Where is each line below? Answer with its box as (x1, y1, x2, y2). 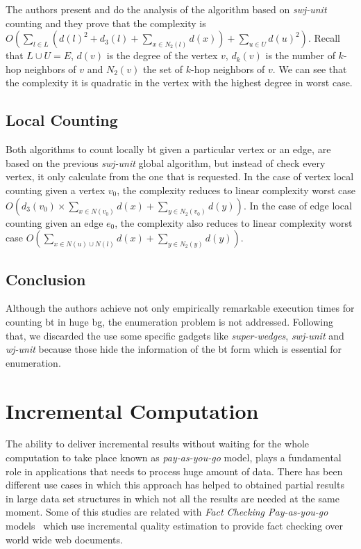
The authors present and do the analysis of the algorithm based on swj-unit (6, 2, 327, 16)
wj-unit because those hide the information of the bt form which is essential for (6, 342, 342, 356)
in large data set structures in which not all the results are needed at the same (6, 491, 339, 505)
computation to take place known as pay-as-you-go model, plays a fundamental (6, 450, 342, 465)
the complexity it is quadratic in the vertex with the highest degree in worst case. (6, 75, 353, 90)
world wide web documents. (6, 532, 123, 546)
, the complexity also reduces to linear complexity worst (115, 215, 353, 230)
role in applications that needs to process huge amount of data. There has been (6, 463, 343, 478)
